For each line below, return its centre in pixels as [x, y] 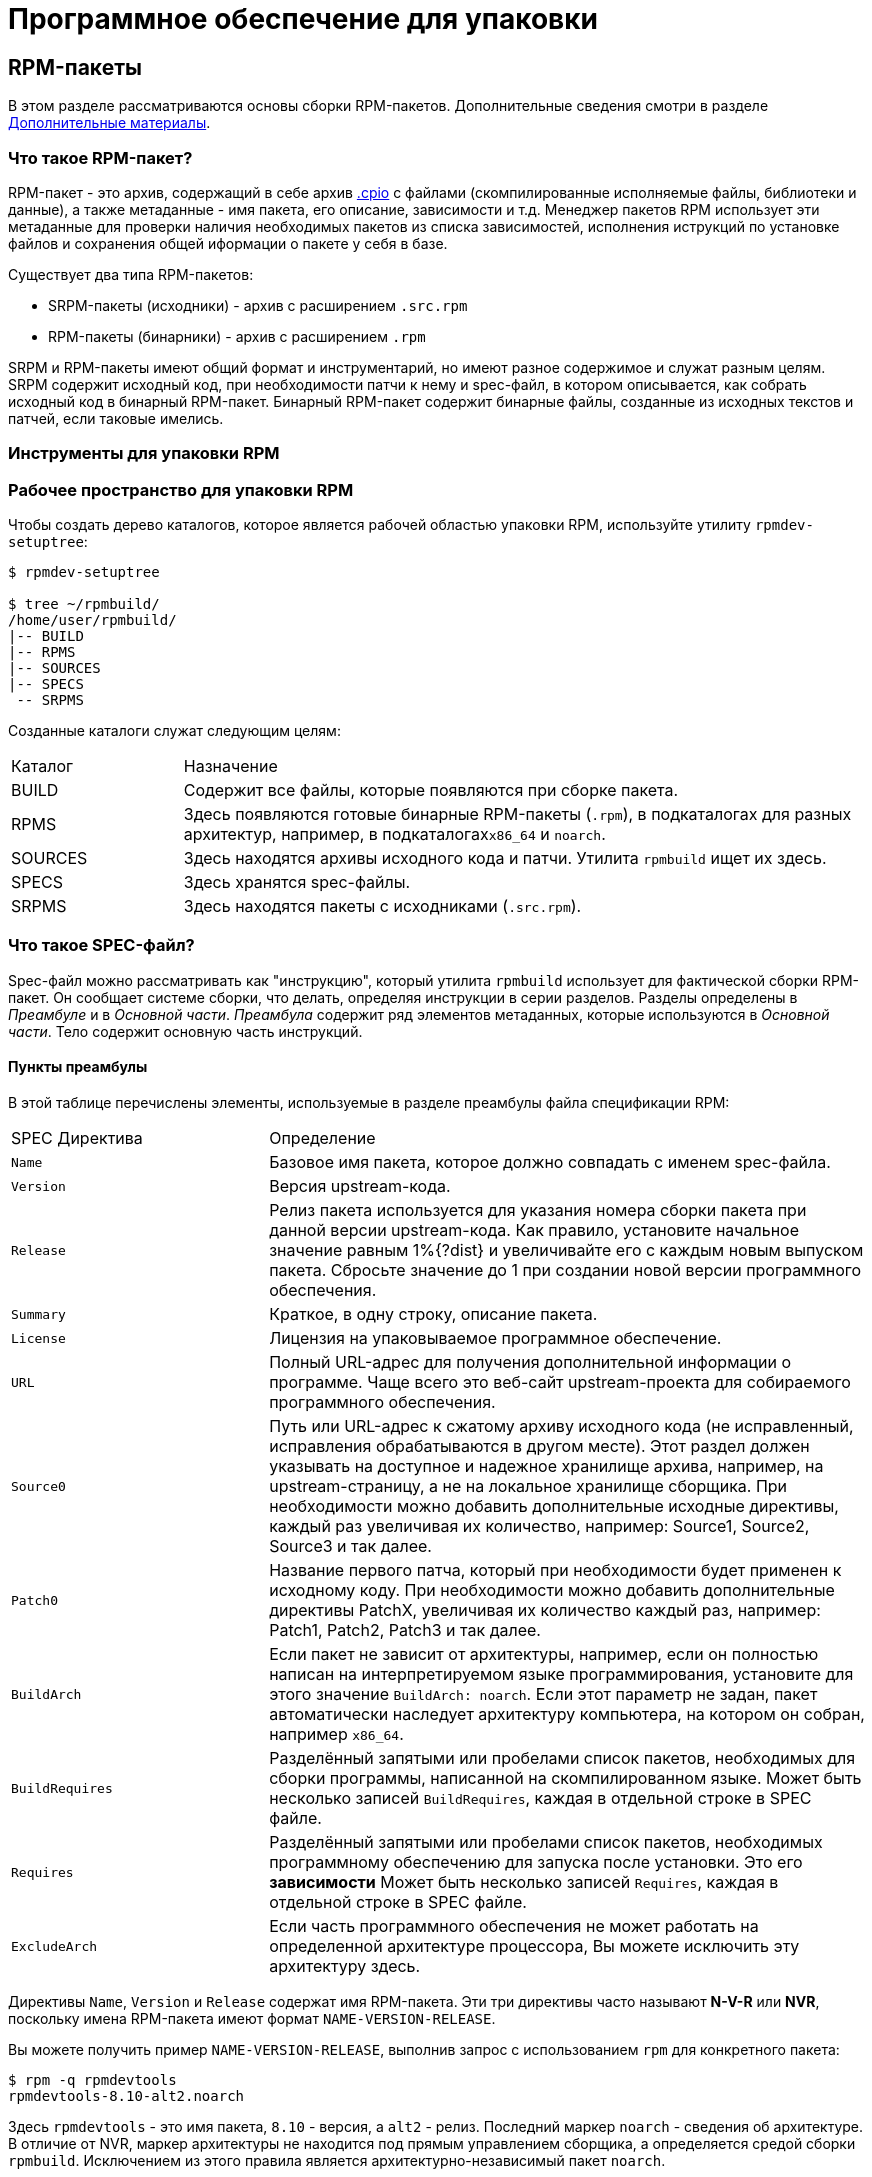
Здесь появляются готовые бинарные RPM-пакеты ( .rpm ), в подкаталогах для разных [517, 814]
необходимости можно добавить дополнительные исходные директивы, [554, 1506]
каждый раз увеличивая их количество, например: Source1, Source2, [539, 1526]
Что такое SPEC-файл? [101, 945]
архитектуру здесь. [345, 1966]
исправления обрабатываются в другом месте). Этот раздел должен [539, 1446]
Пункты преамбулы [78, 1067]
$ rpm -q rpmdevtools [92, 2080]
